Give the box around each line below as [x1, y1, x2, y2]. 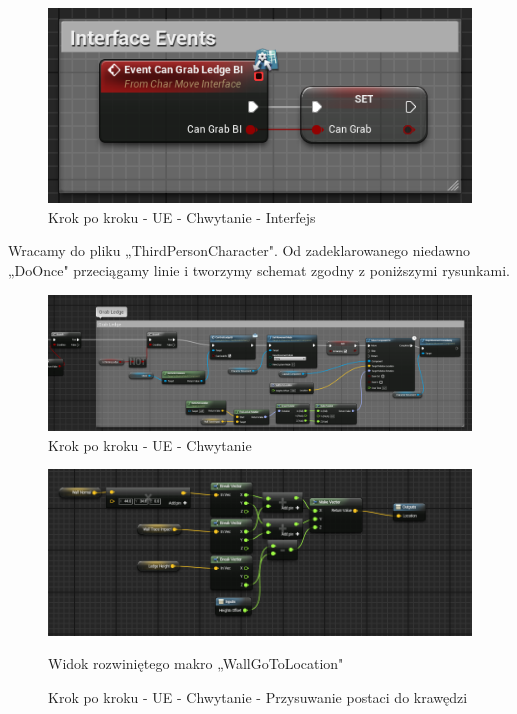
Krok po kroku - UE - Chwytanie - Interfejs [48, 206, 316, 227]
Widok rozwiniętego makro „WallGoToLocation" [48, 653, 344, 674]
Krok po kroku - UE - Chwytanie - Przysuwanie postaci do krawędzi [48, 686, 468, 707]
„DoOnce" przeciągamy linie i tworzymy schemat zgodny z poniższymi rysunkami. [8, 260, 510, 281]
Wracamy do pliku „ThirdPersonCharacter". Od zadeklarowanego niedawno [8, 240, 470, 261]
